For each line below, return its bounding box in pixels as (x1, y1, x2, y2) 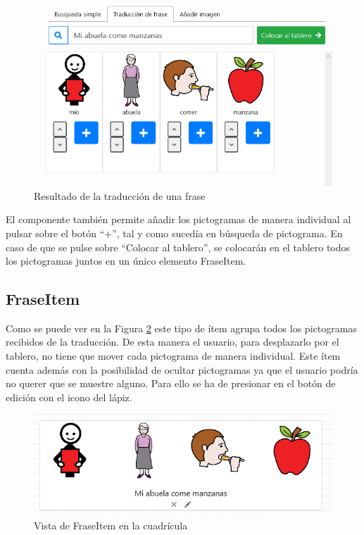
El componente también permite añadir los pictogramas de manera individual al (6, 212, 351, 227)
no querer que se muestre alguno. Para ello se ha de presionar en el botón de (6, 376, 336, 391)
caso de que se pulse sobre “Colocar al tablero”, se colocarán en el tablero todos (6, 239, 351, 254)
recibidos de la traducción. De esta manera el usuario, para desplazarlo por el (6, 334, 339, 349)
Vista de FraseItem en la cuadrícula (34, 517, 188, 532)
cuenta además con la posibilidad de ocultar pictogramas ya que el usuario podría (6, 362, 358, 377)
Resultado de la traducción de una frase (34, 188, 206, 203)
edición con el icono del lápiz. (6, 389, 132, 404)
